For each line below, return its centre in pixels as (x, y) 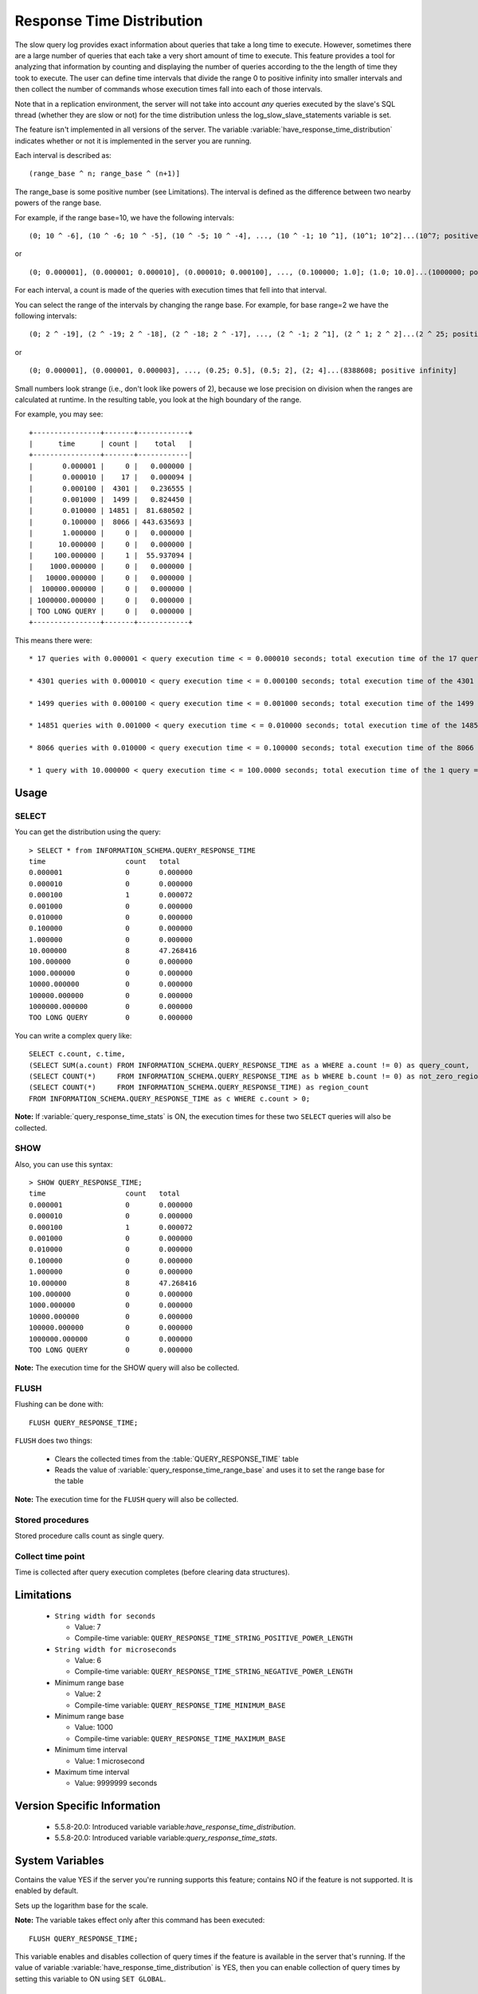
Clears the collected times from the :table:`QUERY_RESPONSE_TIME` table (176, 1459)
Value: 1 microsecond (110, 1761)
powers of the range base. (58, 203)
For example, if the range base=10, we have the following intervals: (124, 217)
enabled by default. (47, 1891)
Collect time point (50, 1556)
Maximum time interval (92, 1771)
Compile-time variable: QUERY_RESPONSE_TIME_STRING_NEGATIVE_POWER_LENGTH (214, 1672)
